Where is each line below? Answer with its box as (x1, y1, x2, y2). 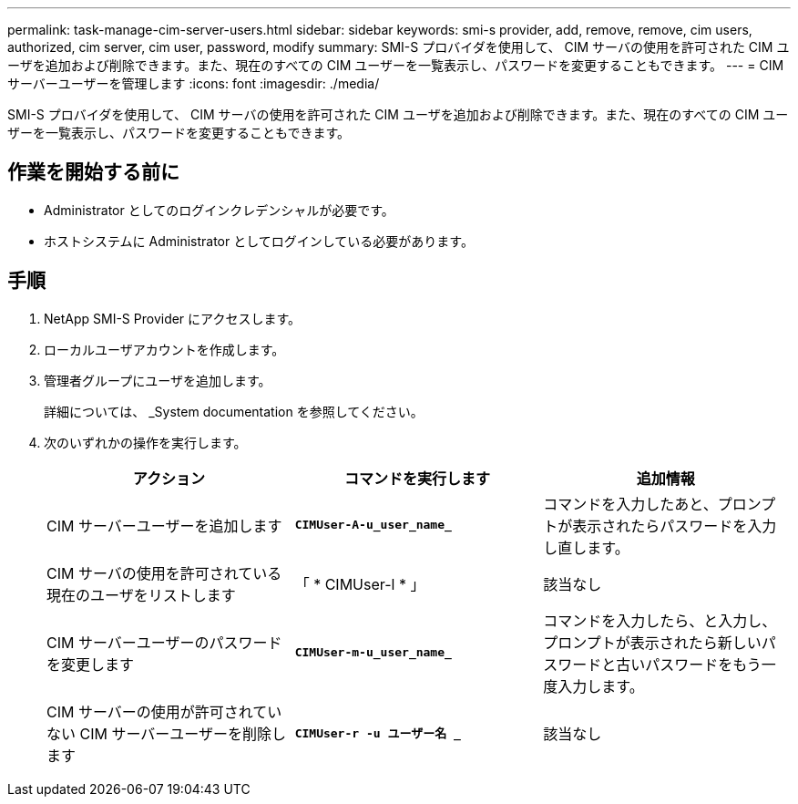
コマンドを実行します (343, 469, 490, 488)
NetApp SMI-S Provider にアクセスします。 (44, 310, 301, 326)
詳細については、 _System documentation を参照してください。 (44, 403, 424, 419)
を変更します (46, 655, 135, 674)
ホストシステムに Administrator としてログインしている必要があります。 (44, 232, 474, 249)
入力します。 (558, 676, 644, 696)
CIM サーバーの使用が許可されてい (46, 702, 282, 721)
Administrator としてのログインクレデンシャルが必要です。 (44, 201, 394, 218)
